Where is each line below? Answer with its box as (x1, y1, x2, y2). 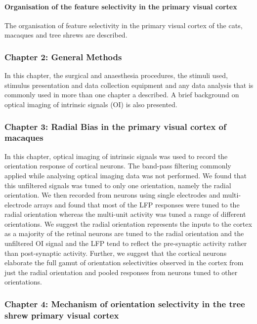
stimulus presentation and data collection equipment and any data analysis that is (4, 80, 254, 90)
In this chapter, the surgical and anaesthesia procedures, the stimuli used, (4, 70, 228, 81)
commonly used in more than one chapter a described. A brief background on (4, 89, 239, 100)
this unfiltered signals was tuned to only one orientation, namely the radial (4, 180, 231, 190)
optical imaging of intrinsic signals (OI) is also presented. (4, 99, 177, 109)
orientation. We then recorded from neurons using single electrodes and (4, 190, 220, 200)
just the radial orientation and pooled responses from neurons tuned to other (4, 267, 238, 277)
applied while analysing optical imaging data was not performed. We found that (4, 170, 247, 180)
